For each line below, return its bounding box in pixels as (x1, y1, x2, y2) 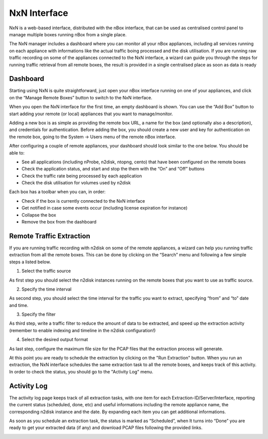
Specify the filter (21, 311, 56, 317)
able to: (9, 149, 25, 156)
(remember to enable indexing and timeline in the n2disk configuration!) (9, 327, 156, 333)
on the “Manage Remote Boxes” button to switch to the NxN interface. (9, 94, 152, 100)
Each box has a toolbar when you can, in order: (9, 189, 106, 195)
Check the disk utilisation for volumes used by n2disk (21, 180, 131, 186)
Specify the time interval (21, 286, 72, 292)
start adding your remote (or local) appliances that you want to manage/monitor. (9, 111, 173, 117)
